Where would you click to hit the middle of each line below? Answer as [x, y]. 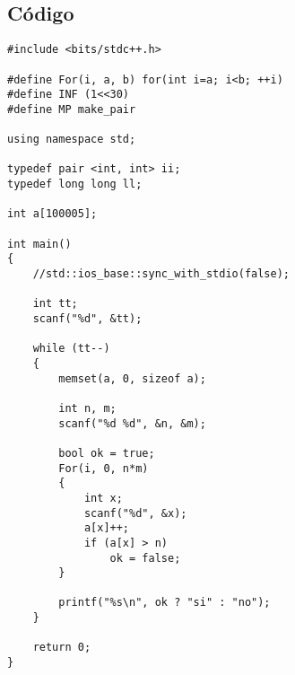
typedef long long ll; [75, 184]
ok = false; [145, 558]
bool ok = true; [107, 453]
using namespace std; [72, 140]
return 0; [62, 648]
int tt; [55, 304]
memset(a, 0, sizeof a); [132, 378]
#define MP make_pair [72, 109]
